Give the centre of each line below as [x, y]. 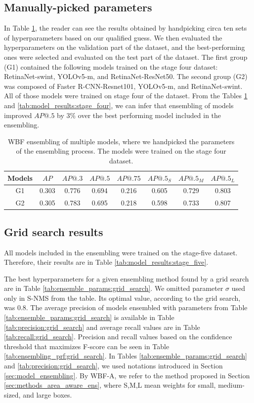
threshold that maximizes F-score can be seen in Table [87, 346]
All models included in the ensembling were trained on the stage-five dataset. [121, 252]
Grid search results [54, 231]
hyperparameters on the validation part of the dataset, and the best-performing [125, 47]
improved [18, 115]
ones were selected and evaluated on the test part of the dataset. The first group [126, 57]
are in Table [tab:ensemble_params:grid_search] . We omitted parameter [114, 288]
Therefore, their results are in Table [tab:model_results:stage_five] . [106, 262]
